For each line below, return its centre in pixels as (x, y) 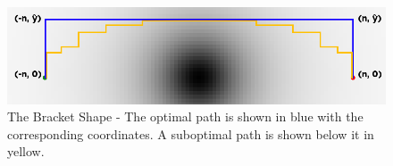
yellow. (26, 151)
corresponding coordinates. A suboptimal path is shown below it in (191, 133)
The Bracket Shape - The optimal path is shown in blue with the (185, 116)
